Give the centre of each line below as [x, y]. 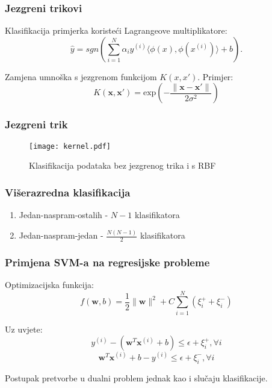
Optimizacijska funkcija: [49, 285]
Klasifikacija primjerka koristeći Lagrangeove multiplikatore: [116, 30]
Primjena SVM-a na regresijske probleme [107, 262]
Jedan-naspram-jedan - [61, 235]
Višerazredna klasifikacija [68, 192]
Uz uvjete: [24, 329]
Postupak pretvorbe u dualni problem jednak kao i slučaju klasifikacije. [136, 377]
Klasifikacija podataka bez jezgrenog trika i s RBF [122, 165]
